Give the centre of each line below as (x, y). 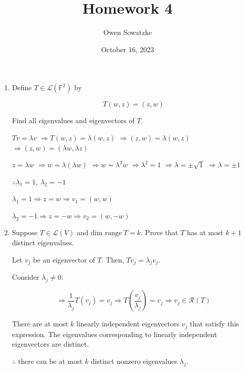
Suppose (25, 232)
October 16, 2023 (128, 49)
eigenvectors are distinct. (50, 344)
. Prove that (159, 232)
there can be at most (50, 361)
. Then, (113, 259)
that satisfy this (214, 324)
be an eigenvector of (64, 259)
